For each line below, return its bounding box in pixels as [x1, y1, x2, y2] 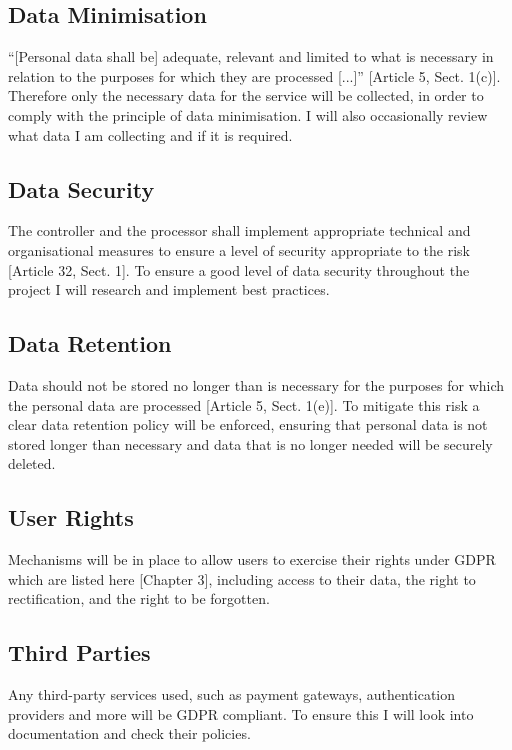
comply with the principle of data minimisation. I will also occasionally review [8, 104, 488, 125]
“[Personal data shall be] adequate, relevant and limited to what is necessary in [8, 46, 494, 67]
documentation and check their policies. [8, 723, 251, 744]
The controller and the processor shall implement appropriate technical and [8, 220, 471, 241]
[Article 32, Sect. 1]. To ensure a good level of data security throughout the [8, 259, 470, 280]
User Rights [8, 502, 134, 533]
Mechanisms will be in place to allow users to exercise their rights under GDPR [8, 549, 496, 570]
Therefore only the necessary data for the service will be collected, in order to [8, 85, 484, 106]
